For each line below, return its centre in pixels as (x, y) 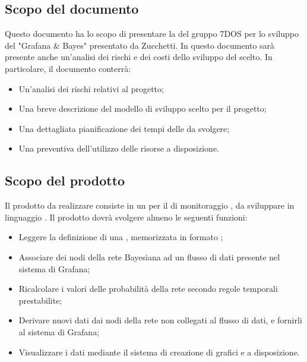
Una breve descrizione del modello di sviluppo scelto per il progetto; (143, 108)
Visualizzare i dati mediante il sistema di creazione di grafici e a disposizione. (159, 352)
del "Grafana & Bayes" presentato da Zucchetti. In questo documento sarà (140, 45)
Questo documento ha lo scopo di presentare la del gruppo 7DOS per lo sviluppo (152, 34)
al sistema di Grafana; (59, 331)
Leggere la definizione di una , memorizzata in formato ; (121, 237)
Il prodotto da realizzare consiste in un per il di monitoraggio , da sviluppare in (150, 205)
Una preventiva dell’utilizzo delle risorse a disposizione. (119, 148)
